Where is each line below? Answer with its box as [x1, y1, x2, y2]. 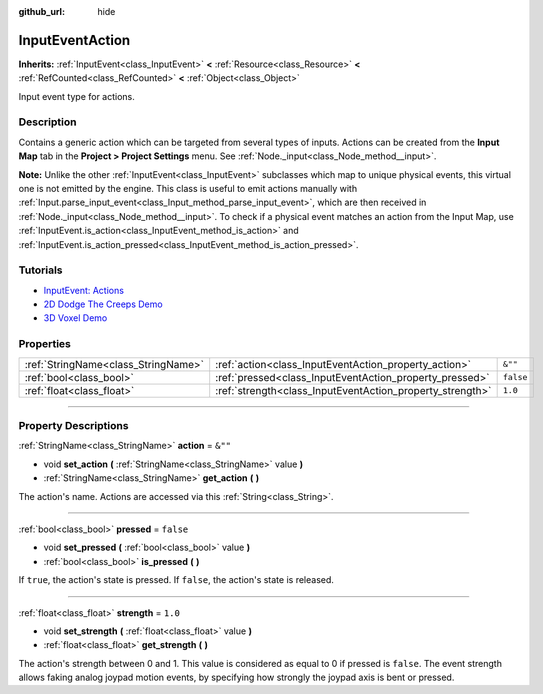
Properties [18, 337, 72, 351]
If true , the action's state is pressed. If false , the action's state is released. [18, 574, 335, 586]
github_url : [18, 6, 65, 17]
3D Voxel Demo [43, 312, 108, 324]
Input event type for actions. [18, 90, 135, 102]
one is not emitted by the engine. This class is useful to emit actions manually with [18, 183, 358, 194]
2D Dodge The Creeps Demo [43, 298, 164, 310]
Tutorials [18, 263, 64, 277]
